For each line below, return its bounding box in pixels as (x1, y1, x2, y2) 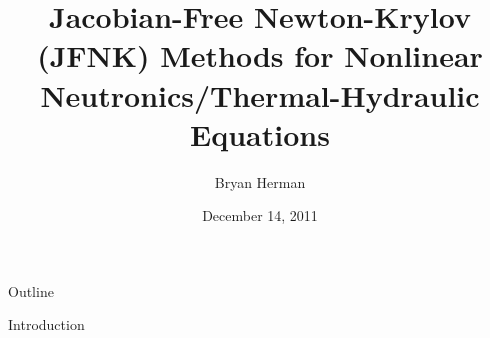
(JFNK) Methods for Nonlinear (37, 35, 483, 76)
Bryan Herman (214, 171, 306, 192)
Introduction (8, 314, 85, 335)
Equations (190, 113, 330, 154)
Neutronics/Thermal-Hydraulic (40, 74, 480, 115)
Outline (8, 280, 54, 301)
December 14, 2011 (202, 205, 318, 226)
